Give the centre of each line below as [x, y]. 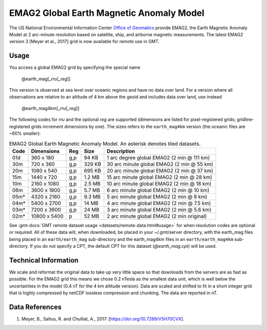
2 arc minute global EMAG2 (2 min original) [157, 216]
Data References [35, 307]
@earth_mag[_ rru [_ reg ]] [46, 79]
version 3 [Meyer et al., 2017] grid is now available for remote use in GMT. [84, 42]
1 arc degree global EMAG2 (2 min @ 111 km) [158, 158]
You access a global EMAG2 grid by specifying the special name [75, 67]
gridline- [245, 119]
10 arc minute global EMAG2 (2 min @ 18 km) [159, 183]
